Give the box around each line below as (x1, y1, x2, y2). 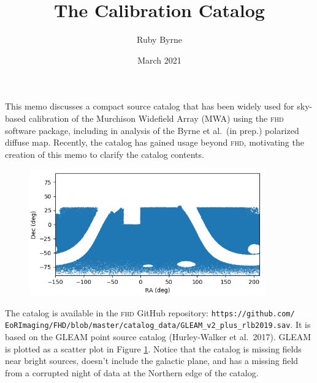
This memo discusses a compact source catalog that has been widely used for (5, 100, 294, 113)
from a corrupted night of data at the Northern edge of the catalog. (5, 366, 259, 379)
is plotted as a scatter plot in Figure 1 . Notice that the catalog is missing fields (5, 342, 302, 355)
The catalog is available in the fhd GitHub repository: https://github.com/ (5, 306, 295, 319)
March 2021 (137, 53, 181, 66)
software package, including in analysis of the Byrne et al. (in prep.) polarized (5, 124, 299, 136)
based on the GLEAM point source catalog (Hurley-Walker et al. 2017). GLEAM (5, 330, 311, 343)
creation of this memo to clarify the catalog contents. (5, 147, 204, 160)
